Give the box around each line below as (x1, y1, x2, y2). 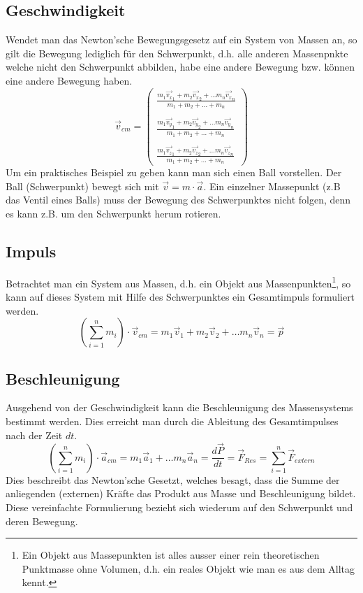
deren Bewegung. (6, 513, 78, 528)
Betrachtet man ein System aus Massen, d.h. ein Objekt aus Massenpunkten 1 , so (6, 273, 351, 290)
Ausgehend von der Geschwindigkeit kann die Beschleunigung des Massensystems (6, 400, 353, 415)
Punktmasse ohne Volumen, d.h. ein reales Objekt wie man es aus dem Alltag (22, 561, 355, 576)
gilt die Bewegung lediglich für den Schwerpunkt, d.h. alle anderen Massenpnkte (6, 45, 348, 60)
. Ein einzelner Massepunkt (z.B (203, 178, 341, 193)
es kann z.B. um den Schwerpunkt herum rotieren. (6, 206, 221, 220)
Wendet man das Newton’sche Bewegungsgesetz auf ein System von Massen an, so (6, 32, 357, 47)
